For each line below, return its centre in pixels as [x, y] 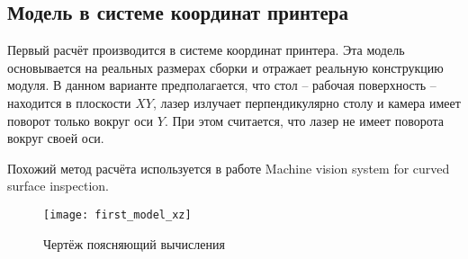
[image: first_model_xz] [117, 214]
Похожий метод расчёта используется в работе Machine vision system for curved [229, 168]
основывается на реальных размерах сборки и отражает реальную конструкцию [225, 67]
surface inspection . [58, 186]
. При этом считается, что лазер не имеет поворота [304, 120]
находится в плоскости [69, 102]
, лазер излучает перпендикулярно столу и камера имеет [306, 102]
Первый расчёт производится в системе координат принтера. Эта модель [206, 50]
